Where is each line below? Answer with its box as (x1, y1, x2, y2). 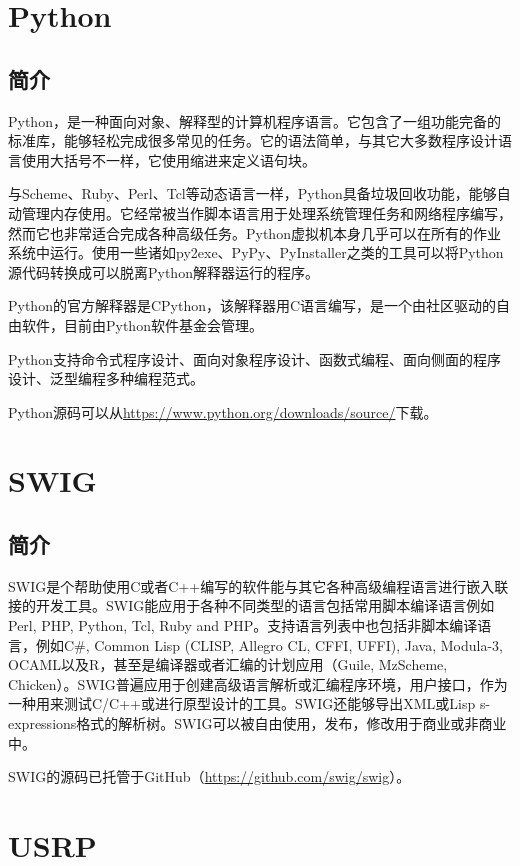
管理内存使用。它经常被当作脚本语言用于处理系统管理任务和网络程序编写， (21, 202, 512, 223)
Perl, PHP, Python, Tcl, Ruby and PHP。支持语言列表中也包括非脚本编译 (8, 615, 478, 636)
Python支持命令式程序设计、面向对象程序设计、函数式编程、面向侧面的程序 (8, 348, 501, 369)
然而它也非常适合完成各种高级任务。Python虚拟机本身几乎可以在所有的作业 (8, 222, 501, 243)
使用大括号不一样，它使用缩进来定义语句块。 (21, 149, 316, 170)
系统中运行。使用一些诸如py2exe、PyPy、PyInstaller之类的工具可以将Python (8, 242, 504, 263)
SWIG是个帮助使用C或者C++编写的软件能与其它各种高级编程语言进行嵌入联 (8, 575, 509, 596)
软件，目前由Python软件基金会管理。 (21, 314, 263, 335)
